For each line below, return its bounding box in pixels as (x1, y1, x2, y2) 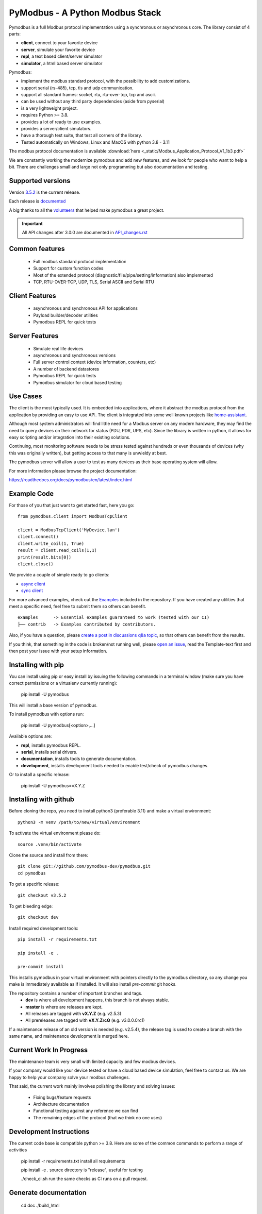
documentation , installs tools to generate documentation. (21, 756, 137, 762)
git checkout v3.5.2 (17, 893, 66, 898)
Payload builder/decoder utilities (33, 312, 98, 318)
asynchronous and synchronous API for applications (33, 305, 138, 311)
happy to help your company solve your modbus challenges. (9, 1074, 130, 1080)
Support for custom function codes (33, 265, 104, 271)
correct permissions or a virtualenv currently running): (9, 680, 117, 686)
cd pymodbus (17, 870, 46, 876)
